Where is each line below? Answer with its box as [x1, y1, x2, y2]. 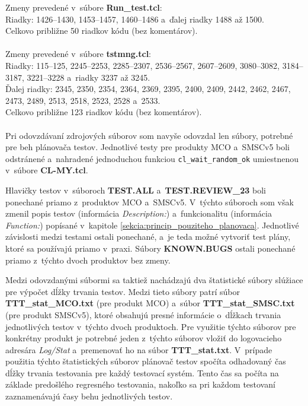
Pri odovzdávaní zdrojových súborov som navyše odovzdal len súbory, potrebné [5, 129, 293, 141]
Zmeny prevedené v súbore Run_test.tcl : [5, 1, 162, 13]
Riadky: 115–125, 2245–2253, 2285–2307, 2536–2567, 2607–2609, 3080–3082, [5, 59, 280, 71]
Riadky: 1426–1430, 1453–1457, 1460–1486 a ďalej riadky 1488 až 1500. [5, 12, 264, 25]
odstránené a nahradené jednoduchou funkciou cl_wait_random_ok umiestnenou [5, 152, 299, 164]
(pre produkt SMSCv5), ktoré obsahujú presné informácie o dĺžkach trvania [5, 308, 281, 321]
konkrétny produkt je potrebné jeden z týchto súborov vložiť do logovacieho [5, 332, 282, 344]
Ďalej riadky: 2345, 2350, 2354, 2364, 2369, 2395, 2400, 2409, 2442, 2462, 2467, [5, 83, 291, 95]
